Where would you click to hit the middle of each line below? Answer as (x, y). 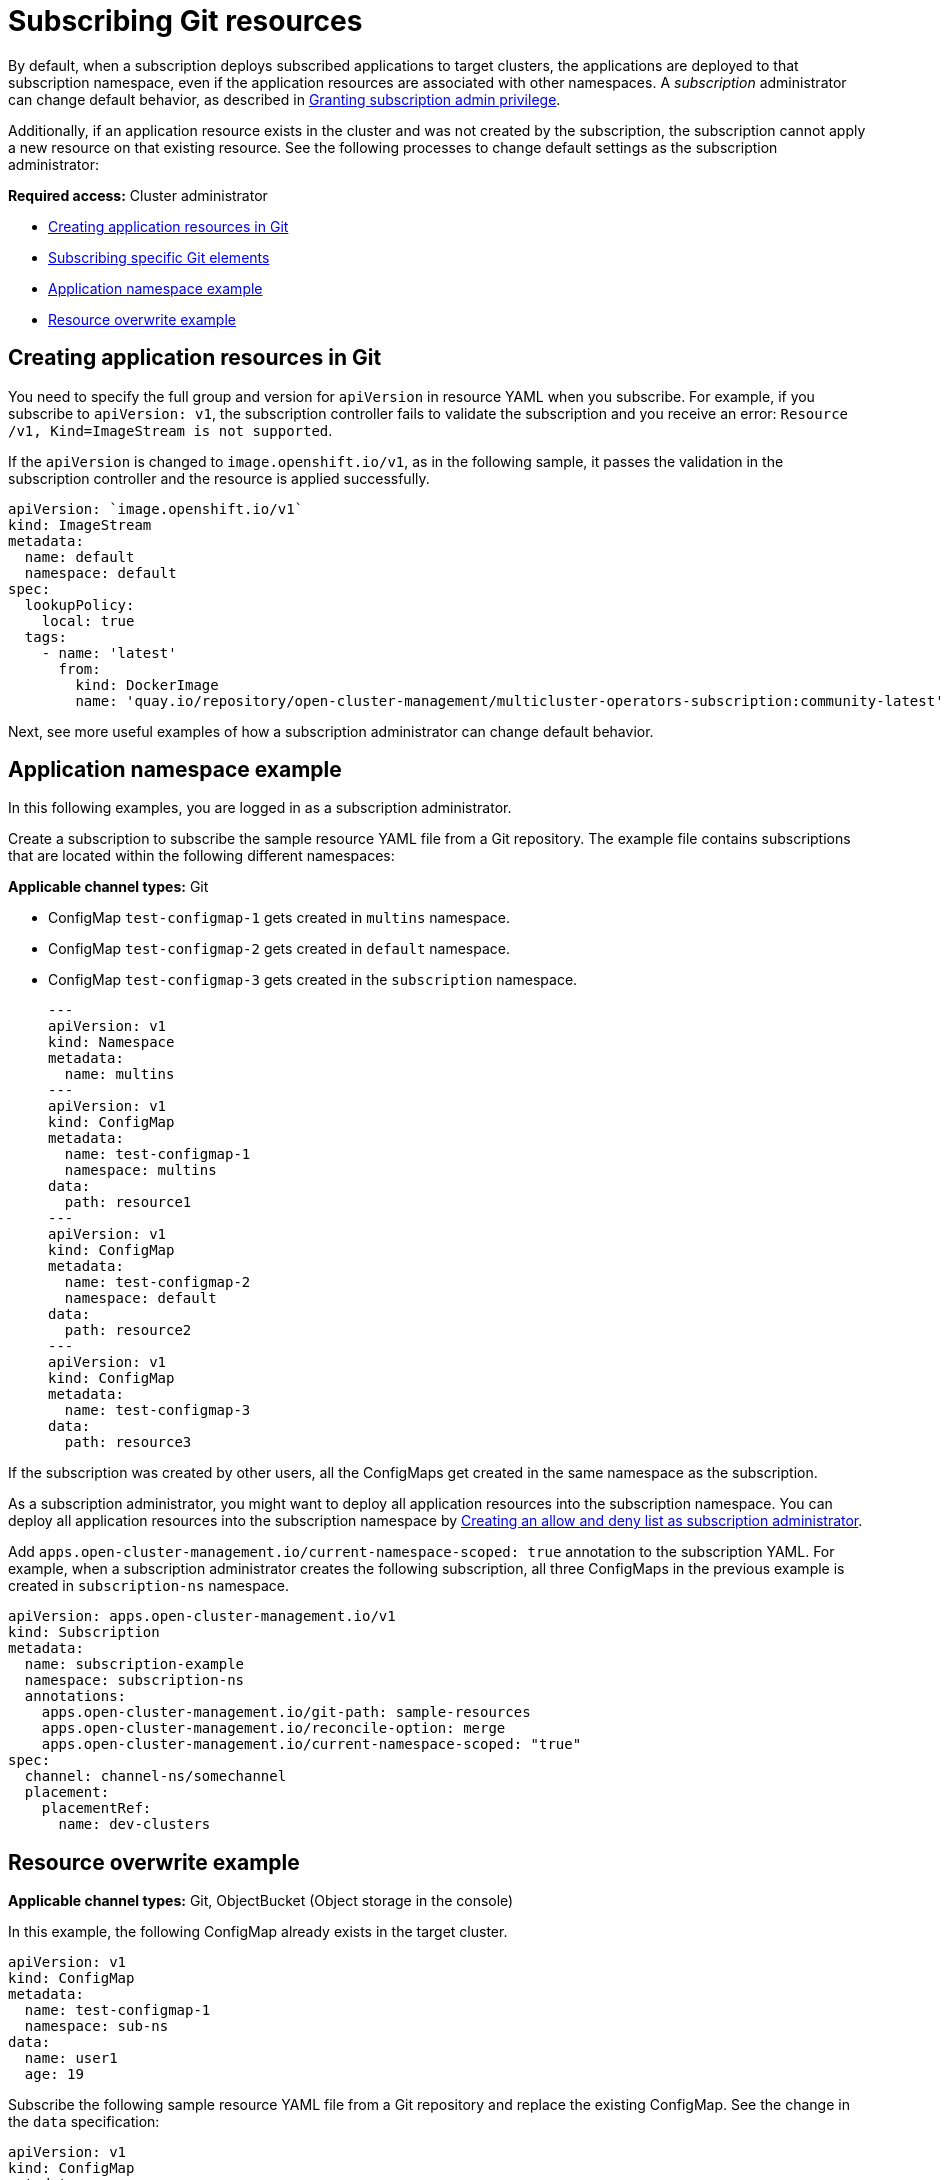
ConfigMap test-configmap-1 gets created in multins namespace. (279, 918)
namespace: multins (140, 1170)
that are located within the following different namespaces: (201, 856)
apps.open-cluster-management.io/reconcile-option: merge (273, 1728)
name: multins (119, 1074)
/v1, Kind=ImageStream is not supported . (170, 430)
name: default (79, 556)
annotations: (75, 1696)
